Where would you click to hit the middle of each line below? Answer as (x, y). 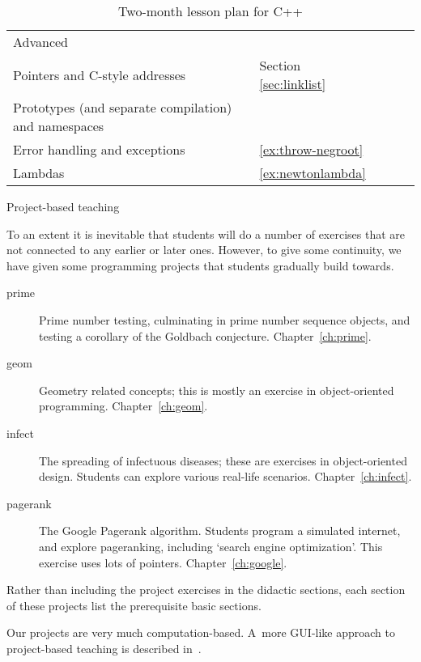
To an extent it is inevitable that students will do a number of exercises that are (206, 233)
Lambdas (39, 173)
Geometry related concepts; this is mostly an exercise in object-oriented (217, 390)
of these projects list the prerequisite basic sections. (134, 605)
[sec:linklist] (293, 84)
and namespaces (59, 126)
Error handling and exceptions (99, 149)
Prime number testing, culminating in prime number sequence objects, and (225, 319)
